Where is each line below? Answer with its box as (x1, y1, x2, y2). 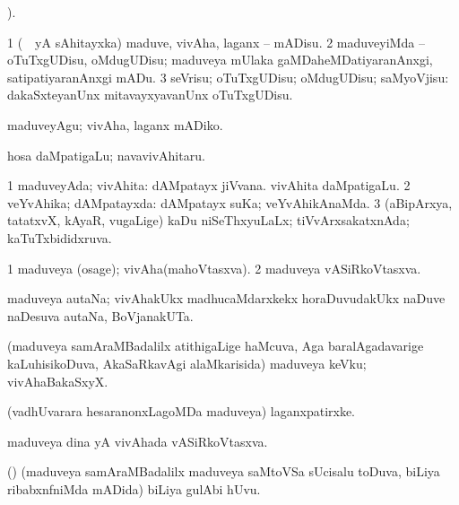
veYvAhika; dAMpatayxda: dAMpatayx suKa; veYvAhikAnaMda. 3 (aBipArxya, (7, 193, 453, 212)
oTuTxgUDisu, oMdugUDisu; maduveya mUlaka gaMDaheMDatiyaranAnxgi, (7, 50, 433, 69)
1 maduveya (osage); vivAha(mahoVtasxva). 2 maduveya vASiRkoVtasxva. (7, 258, 421, 277)
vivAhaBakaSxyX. (7, 371, 108, 390)
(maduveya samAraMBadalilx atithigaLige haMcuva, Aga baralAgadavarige (7, 336, 424, 355)
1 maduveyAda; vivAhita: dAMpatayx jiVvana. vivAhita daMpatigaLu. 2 (7, 176, 411, 195)
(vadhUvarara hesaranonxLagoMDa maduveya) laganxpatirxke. (7, 402, 356, 421)
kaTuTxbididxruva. (7, 228, 112, 247)
